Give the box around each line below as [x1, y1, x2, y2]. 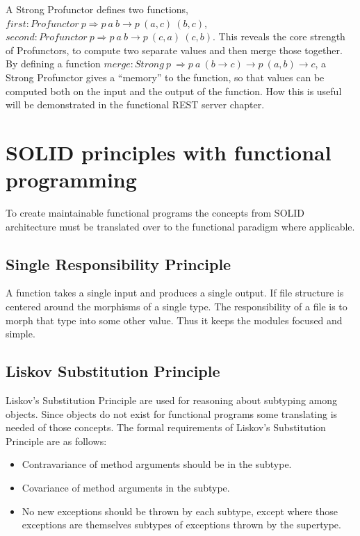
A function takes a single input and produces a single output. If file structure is [6, 285, 344, 300]
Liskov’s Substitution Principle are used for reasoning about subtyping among [6, 393, 338, 408]
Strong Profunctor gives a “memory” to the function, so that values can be [6, 69, 325, 84]
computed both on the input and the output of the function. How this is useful [6, 83, 342, 98]
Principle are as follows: [6, 433, 107, 448]
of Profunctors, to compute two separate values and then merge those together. [6, 42, 343, 57]
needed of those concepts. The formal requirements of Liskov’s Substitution [6, 420, 326, 435]
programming [6, 165, 137, 194]
